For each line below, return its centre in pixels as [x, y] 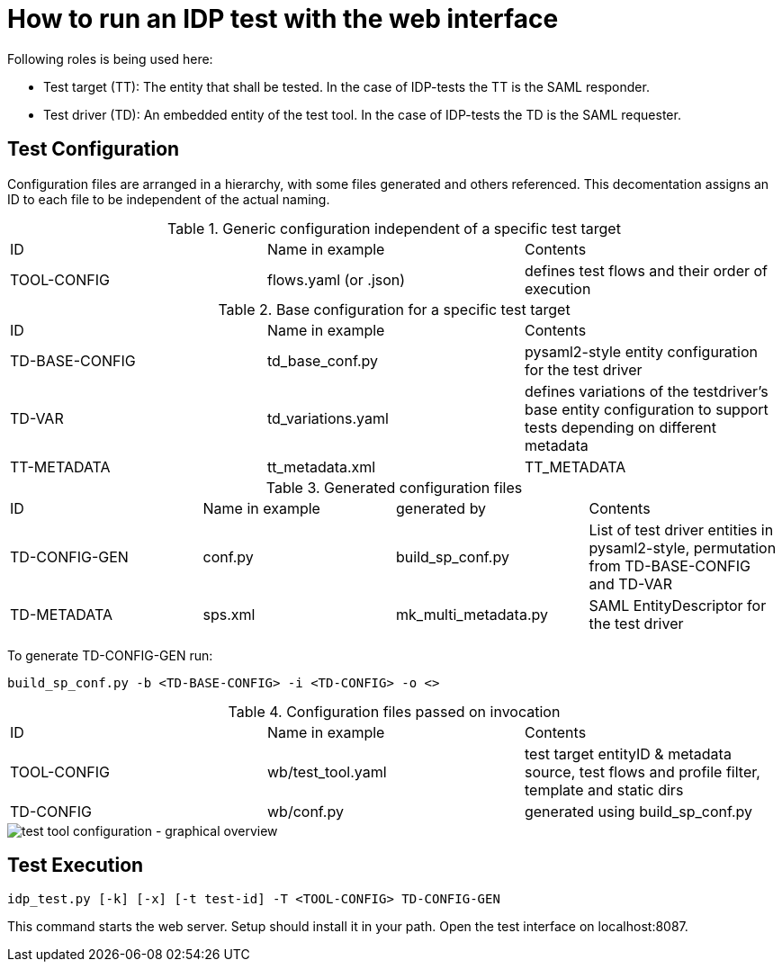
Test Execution [76, 866]
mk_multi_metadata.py [472, 614]
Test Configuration [94, 149]
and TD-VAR [630, 583]
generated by [441, 508]
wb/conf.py [305, 811]
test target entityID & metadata [628, 754]
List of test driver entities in [681, 529]
